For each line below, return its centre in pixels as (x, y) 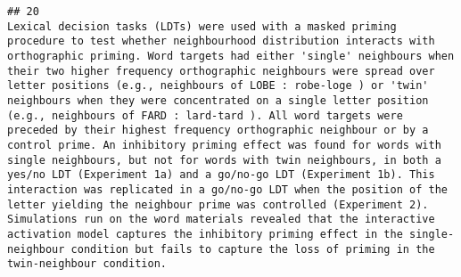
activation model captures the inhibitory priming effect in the (205, 234)
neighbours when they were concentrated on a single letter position (218, 100)
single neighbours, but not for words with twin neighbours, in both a (224, 160)
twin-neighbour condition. (87, 264)
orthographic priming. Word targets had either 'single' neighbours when (231, 56)
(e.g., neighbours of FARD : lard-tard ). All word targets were (205, 115)
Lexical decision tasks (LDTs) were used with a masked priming (202, 26)
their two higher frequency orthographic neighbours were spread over (221, 71)
